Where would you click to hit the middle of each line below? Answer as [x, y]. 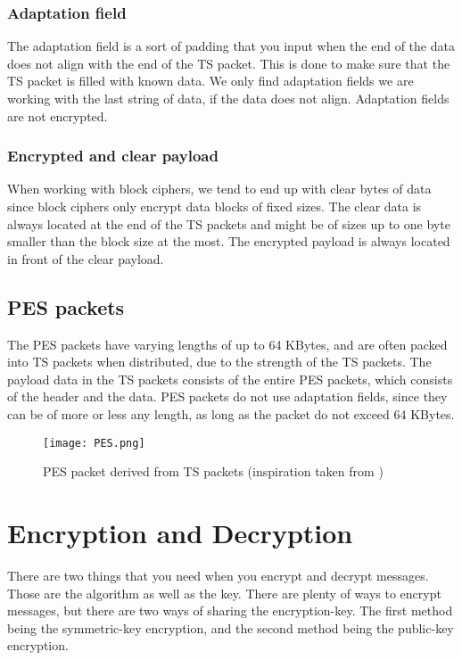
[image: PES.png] [94, 443]
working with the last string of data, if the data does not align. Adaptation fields [228, 98]
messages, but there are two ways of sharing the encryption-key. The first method [230, 610]
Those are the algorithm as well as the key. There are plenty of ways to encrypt [224, 593]
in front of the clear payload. [86, 258]
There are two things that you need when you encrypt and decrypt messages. [218, 575]
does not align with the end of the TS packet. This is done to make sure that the [229, 63]
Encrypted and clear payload [113, 156]
